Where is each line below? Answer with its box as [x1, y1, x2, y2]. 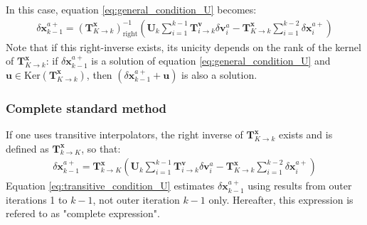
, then [86, 67, 112, 82]
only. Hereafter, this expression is [208, 192, 353, 207]
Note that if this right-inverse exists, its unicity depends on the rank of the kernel [6, 39, 361, 54]
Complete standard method [6, 99, 167, 116]
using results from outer [248, 178, 352, 193]
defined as [6, 141, 49, 155]
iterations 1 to [6, 192, 68, 207]
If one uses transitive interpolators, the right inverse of [6, 127, 243, 142]
